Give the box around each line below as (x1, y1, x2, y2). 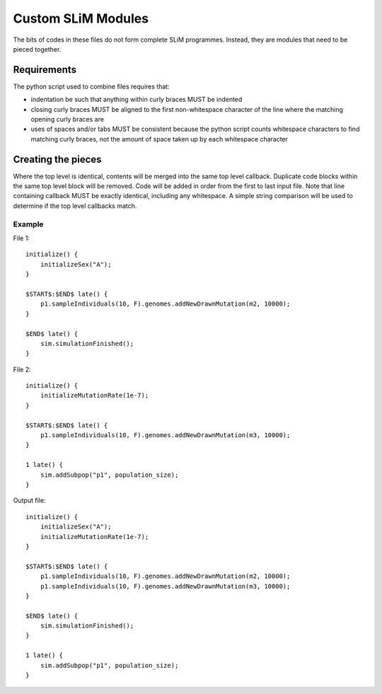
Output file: (13, 496, 46, 505)
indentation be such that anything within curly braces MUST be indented (30, 96, 243, 104)
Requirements (13, 64, 77, 76)
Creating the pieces (13, 153, 102, 166)
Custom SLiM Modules (13, 11, 149, 26)
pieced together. (13, 45, 62, 53)
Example (13, 219, 44, 229)
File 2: (13, 365, 31, 374)
